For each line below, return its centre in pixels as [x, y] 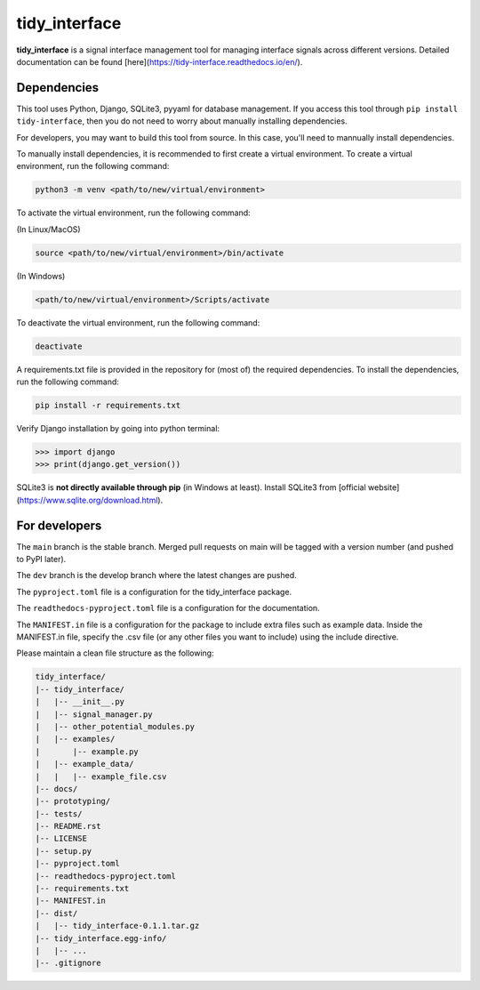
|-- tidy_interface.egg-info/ [101, 938]
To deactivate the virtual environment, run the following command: [138, 322]
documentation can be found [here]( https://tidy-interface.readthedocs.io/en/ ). [160, 61]
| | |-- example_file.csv [101, 777]
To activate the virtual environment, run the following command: [133, 213]
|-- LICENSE [61, 839]
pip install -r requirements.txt [108, 406]
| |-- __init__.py [80, 702]
